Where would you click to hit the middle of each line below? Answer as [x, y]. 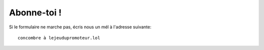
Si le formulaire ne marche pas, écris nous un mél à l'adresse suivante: [80, 27]
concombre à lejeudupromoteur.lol [59, 38]
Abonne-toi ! [35, 12]
